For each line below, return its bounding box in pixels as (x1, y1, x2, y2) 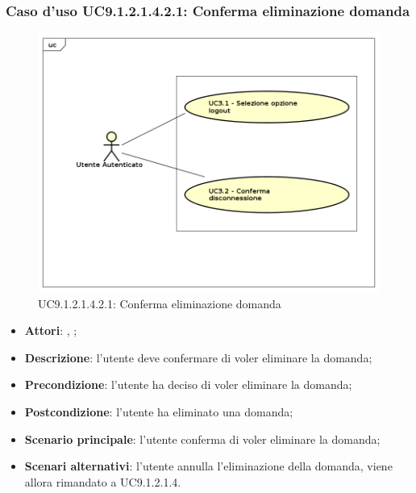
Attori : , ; (24, 322, 77, 339)
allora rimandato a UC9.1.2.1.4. (24, 473, 181, 490)
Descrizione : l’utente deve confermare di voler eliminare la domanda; (24, 349, 372, 366)
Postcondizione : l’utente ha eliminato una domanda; (24, 403, 293, 420)
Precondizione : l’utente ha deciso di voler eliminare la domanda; (24, 376, 352, 393)
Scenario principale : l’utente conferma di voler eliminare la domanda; (24, 430, 381, 447)
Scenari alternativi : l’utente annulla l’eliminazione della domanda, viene (24, 457, 393, 474)
